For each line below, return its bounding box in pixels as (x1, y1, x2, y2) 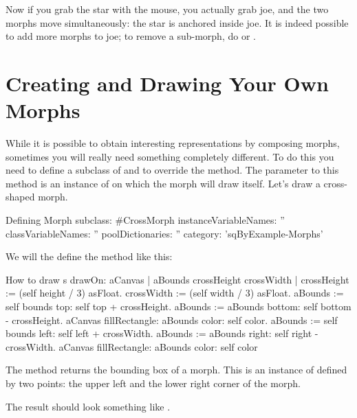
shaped (6, 189, 35, 204)
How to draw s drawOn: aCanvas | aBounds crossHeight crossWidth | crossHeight (6, 272, 349, 286)
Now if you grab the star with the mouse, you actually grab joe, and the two (6, 2, 329, 16)
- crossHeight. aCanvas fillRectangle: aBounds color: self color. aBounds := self (6, 312, 338, 327)
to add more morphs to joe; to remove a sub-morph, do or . (6, 29, 256, 43)
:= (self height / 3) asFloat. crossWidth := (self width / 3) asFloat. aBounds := (6, 286, 344, 300)
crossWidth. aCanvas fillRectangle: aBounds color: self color (6, 339, 258, 353)
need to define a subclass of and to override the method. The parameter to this (6, 163, 339, 177)
